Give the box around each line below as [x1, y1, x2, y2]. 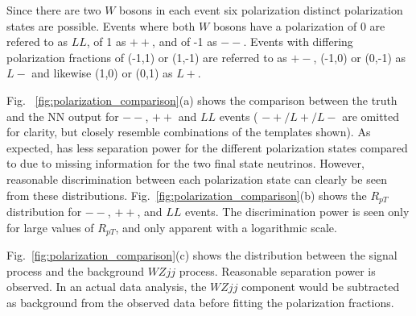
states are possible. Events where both [6, 17, 196, 34]
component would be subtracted [241, 278, 400, 295]
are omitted [342, 107, 400, 124]
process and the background [6, 262, 144, 279]
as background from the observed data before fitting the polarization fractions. [6, 293, 394, 310]
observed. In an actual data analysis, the [6, 278, 207, 295]
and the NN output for [6, 107, 119, 124]
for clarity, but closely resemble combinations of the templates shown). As [6, 123, 371, 140]
